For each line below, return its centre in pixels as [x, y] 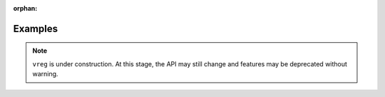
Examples [36, 29]
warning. [45, 74]
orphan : [25, 8]
